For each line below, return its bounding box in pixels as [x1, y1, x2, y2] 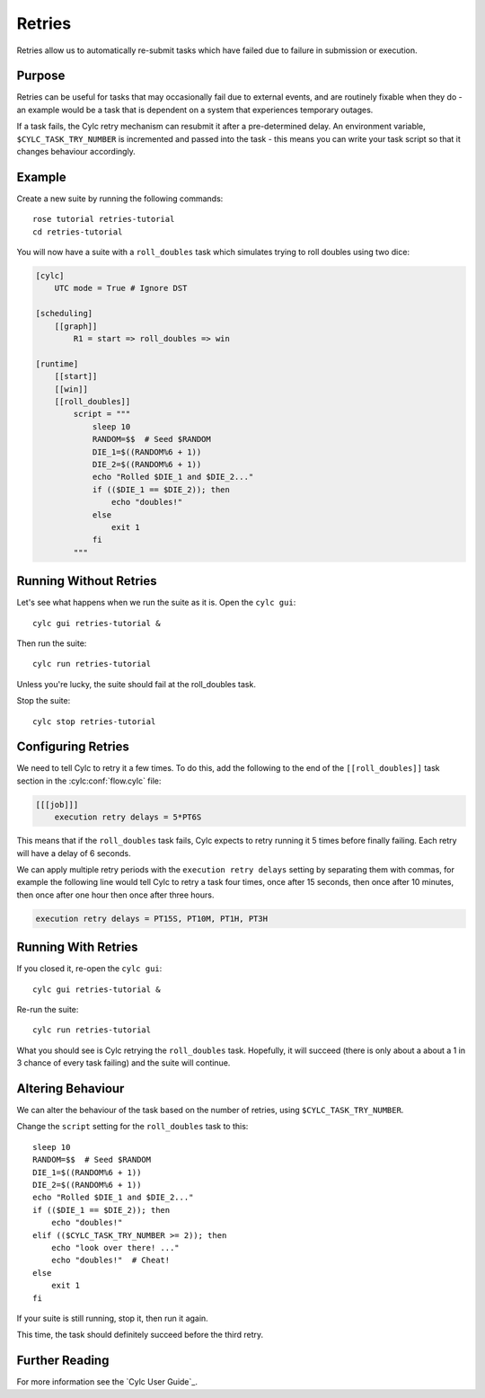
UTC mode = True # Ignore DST [54, 283, 188, 294]
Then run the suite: [16, 638, 87, 649]
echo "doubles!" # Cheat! [50, 1255, 171, 1266]
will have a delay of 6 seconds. [16, 847, 131, 858]
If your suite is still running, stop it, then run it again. [16, 1313, 208, 1323]
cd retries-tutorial [32, 226, 123, 237]
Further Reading [16, 1353, 110, 1368]
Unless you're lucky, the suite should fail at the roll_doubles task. [16, 678, 256, 689]
